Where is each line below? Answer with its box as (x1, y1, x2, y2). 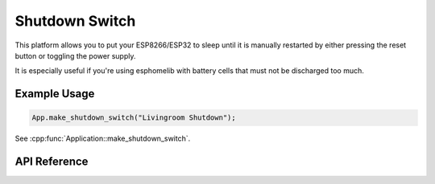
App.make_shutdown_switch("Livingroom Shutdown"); (31, 113, 237, 122)
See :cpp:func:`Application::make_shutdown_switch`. (14, 133, 191, 144)
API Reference (14, 155, 89, 169)
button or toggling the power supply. (14, 51, 136, 60)
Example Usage (14, 87, 95, 100)
